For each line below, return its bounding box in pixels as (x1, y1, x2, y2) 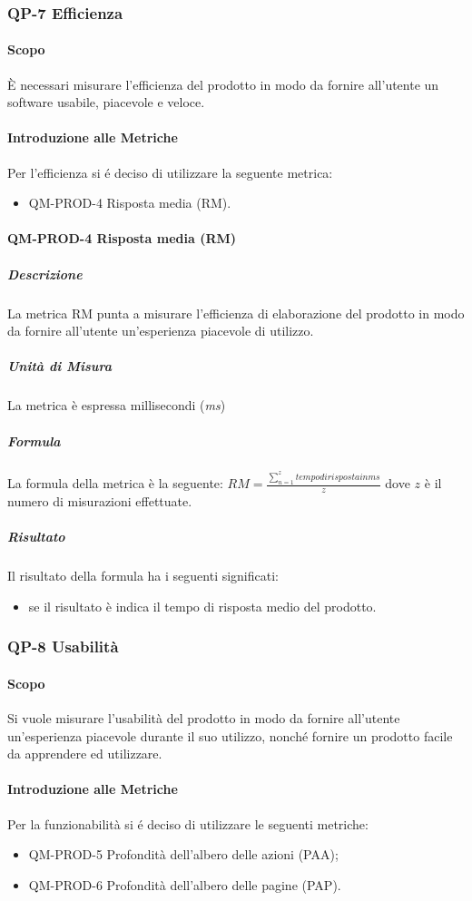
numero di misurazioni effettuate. (7, 492, 192, 511)
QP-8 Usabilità (7, 635, 119, 658)
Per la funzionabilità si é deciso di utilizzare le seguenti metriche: (7, 814, 369, 833)
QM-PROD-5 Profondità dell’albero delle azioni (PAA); (28, 845, 339, 864)
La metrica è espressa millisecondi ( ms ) (7, 396, 226, 415)
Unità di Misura (7, 357, 112, 376)
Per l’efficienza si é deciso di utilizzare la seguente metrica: (7, 162, 333, 181)
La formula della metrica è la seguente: (7, 474, 223, 493)
